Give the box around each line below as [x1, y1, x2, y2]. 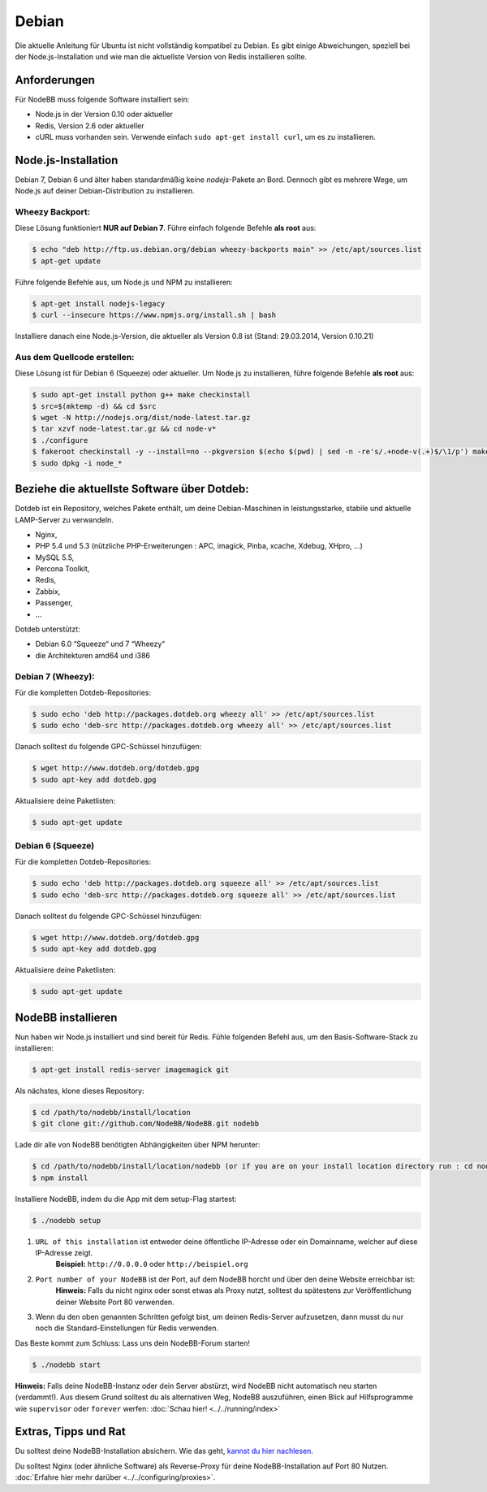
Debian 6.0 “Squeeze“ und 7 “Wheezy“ [35, 639, 166, 649]
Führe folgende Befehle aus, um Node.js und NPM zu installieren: [15, 277, 233, 287]
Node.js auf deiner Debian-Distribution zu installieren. [15, 186, 195, 196]
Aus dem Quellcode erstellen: [15, 351, 135, 362]
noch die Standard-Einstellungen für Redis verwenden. [35, 1323, 219, 1333]
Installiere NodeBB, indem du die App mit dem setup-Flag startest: [15, 1194, 237, 1204]
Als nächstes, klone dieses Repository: [15, 1086, 144, 1095]
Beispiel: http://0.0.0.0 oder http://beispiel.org [55, 1260, 249, 1269]
